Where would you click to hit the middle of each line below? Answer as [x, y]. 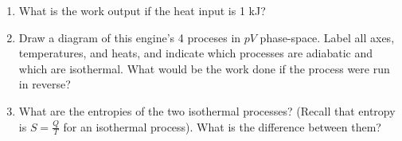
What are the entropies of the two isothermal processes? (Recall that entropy [207, 110]
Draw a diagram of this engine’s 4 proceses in [130, 37]
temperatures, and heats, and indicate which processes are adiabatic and [196, 53]
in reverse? [45, 84]
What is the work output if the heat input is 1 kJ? [142, 10]
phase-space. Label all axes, [327, 37]
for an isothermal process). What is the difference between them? [222, 126]
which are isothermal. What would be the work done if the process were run [204, 68]
